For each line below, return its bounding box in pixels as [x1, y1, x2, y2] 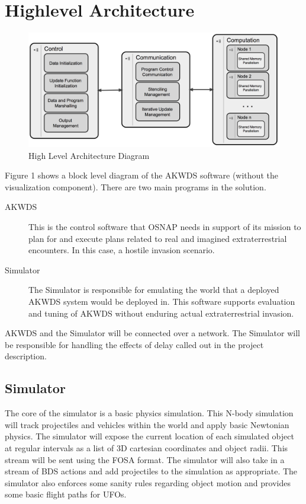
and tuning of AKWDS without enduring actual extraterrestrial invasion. [28, 307, 294, 319]
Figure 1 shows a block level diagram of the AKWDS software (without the [5, 169, 278, 181]
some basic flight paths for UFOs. [5, 488, 127, 500]
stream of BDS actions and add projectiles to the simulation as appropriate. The [5, 465, 298, 477]
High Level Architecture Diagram [28, 149, 150, 161]
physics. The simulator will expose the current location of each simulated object [5, 430, 294, 442]
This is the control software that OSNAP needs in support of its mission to [28, 221, 301, 233]
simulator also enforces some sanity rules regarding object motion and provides [5, 476, 291, 489]
